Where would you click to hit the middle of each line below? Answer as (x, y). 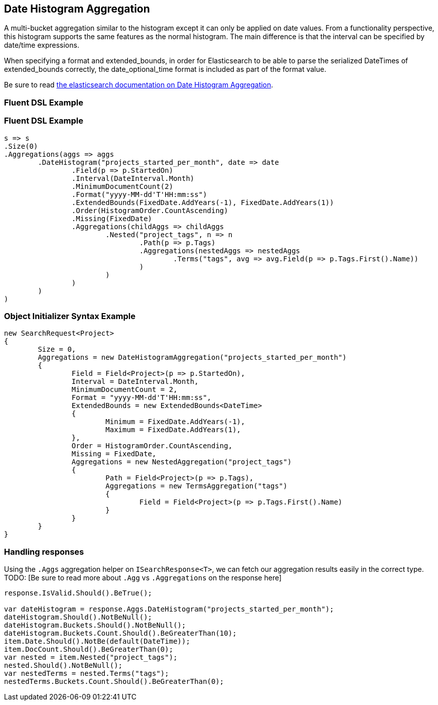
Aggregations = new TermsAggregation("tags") (196, 486)
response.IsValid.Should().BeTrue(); (78, 593)
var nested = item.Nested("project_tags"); (91, 658)
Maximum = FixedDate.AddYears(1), (173, 430)
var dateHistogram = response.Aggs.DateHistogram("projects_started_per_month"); (169, 609)
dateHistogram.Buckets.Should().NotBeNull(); (95, 625)
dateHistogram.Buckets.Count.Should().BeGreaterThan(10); (120, 633)
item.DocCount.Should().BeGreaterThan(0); (89, 649)
